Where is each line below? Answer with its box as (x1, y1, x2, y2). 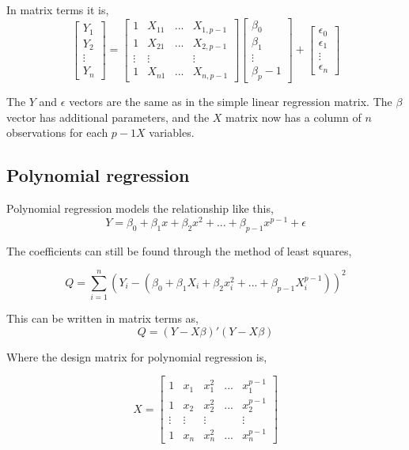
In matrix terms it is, (6, 2, 109, 17)
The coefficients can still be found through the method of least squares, (6, 242, 352, 259)
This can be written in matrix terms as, (6, 310, 199, 327)
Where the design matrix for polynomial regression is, (6, 348, 267, 365)
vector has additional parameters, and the (6, 108, 210, 125)
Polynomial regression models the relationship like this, (6, 200, 274, 217)
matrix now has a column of (225, 108, 362, 125)
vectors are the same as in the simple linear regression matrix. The (69, 93, 392, 110)
